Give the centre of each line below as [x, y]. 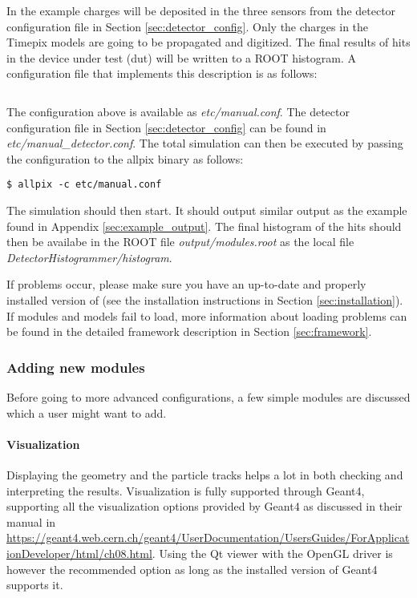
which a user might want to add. [87, 412]
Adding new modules [76, 367]
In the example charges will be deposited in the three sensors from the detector [201, 10]
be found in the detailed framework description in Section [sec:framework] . [189, 331]
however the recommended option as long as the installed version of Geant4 [192, 569]
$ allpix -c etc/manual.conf [84, 185]
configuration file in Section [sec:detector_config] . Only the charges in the [188, 26]
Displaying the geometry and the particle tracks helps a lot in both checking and [205, 474]
